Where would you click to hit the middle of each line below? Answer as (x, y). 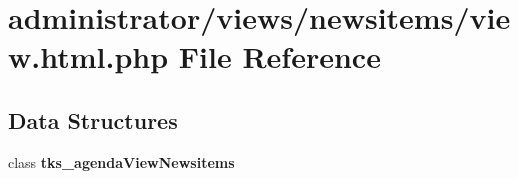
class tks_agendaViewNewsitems (121, 161)
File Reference (279, 56)
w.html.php (88, 56)
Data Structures (93, 119)
